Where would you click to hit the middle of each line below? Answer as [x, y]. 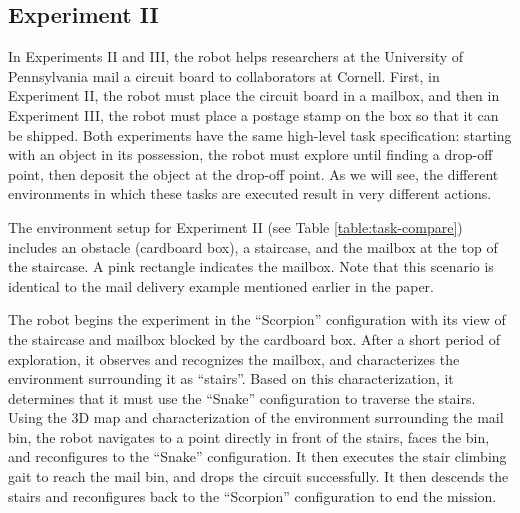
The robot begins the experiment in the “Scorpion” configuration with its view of [257, 319]
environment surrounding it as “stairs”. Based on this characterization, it [231, 378]
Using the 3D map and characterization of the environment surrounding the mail [256, 417]
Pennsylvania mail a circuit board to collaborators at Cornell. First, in [224, 75]
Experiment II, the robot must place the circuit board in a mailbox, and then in [254, 95]
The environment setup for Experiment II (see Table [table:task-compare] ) [235, 226]
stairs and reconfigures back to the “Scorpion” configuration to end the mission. [252, 495]
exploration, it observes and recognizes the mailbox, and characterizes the [234, 358]
